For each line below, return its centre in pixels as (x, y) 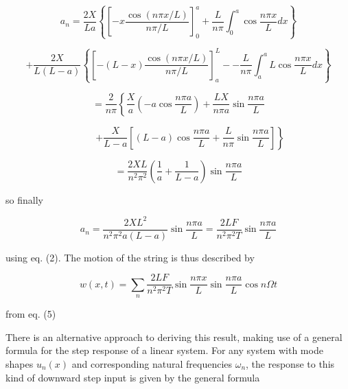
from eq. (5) (31, 314)
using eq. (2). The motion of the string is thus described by (130, 257)
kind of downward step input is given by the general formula (133, 377)
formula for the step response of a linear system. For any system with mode (164, 350)
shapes (20, 363)
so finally (24, 199)
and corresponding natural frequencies (152, 363)
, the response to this (290, 363)
